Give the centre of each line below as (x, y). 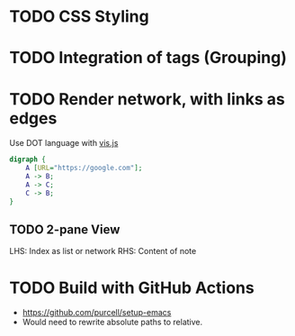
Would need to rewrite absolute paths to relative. (112, 322)
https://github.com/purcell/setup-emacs (97, 313)
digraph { (28, 159)
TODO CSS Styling (80, 17)
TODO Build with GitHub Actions (132, 288)
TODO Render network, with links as (147, 99)
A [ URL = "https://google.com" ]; (84, 168)
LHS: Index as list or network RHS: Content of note (103, 251)
